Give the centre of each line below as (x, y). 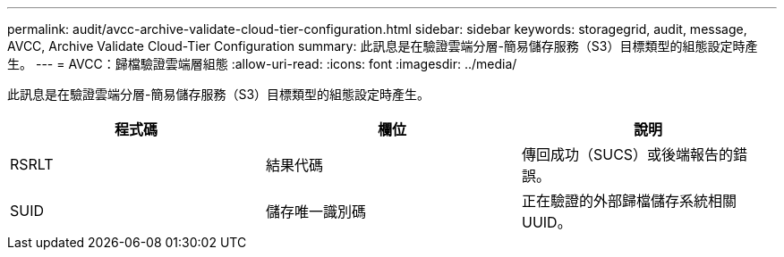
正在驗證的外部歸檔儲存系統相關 (629, 201)
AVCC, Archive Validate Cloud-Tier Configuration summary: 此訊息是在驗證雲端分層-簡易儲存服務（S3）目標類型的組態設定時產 (383, 46)
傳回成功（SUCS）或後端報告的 (627, 154)
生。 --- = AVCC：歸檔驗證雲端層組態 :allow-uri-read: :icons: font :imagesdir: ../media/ (262, 64)
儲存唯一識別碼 (315, 211)
